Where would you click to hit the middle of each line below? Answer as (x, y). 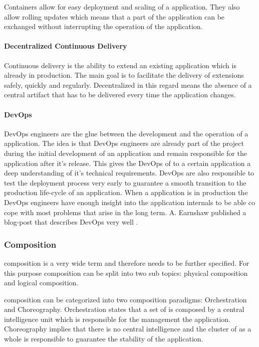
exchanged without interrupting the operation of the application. (103, 26)
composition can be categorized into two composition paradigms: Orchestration (125, 299)
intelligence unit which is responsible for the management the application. (117, 319)
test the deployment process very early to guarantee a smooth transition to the (125, 182)
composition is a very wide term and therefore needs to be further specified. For (127, 263)
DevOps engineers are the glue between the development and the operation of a (126, 133)
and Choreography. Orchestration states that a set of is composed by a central (124, 309)
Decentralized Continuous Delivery (66, 46)
